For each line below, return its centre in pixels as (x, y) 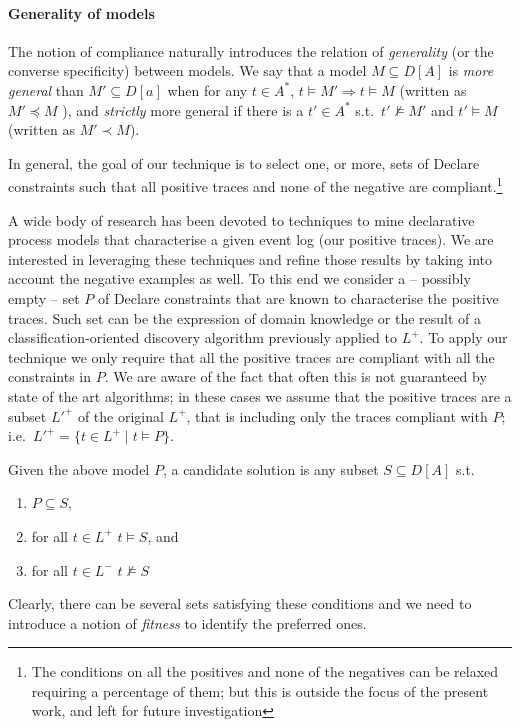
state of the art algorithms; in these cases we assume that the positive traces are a (260, 395)
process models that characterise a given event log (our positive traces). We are (251, 239)
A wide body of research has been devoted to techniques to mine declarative (241, 219)
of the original (120, 415)
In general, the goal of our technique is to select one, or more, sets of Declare (244, 162)
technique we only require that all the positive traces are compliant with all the (251, 356)
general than (46, 89)
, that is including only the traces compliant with (337, 415)
